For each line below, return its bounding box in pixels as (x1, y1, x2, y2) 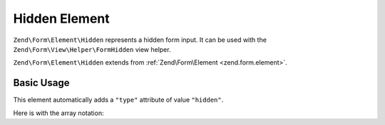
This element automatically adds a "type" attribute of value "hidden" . (13, 96, 224, 104)
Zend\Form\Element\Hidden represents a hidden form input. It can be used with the (13, 36, 267, 44)
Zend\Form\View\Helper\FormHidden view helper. (13, 45, 171, 53)
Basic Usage (13, 77, 70, 89)
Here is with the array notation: (13, 109, 104, 117)
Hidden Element (13, 11, 110, 26)
